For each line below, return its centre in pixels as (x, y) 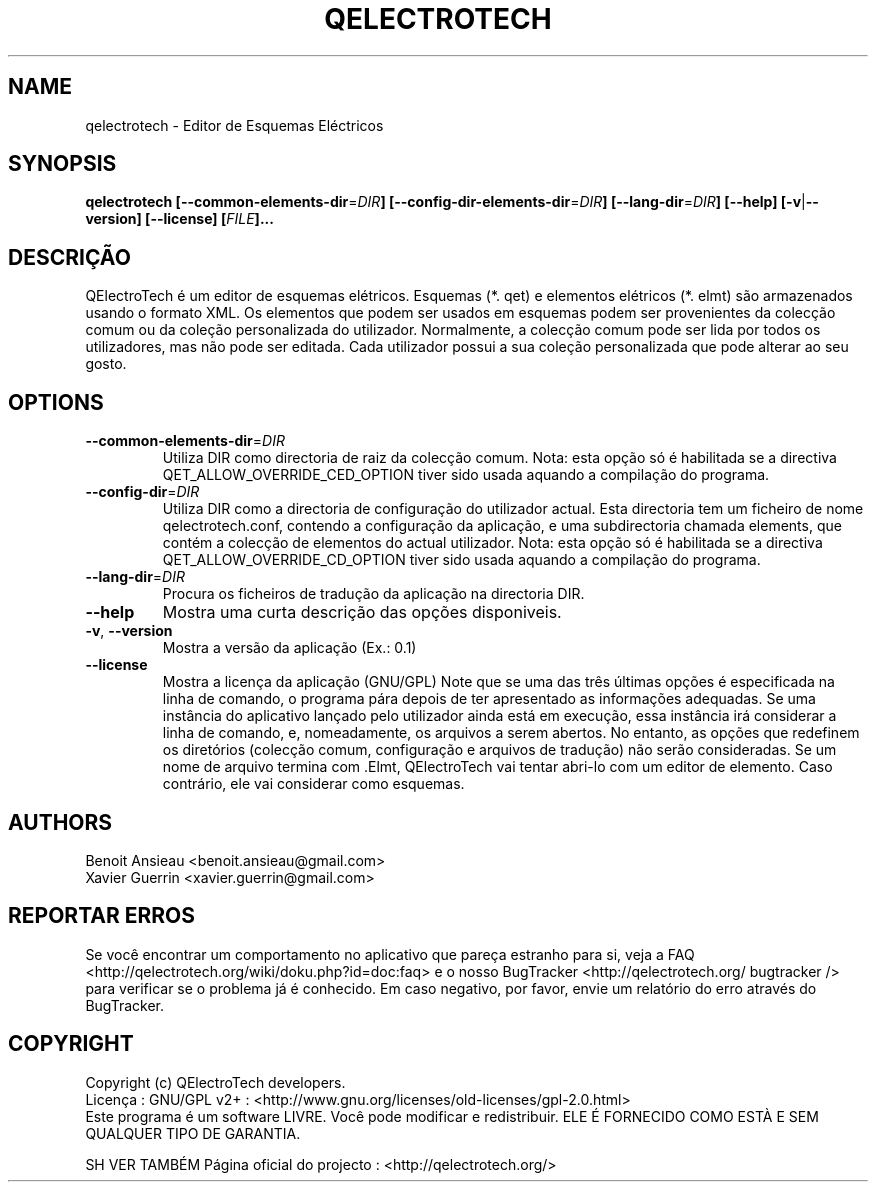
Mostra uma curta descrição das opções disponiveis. (362, 612)
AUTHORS (60, 822)
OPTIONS (56, 402)
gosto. (106, 364)
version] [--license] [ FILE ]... (179, 219)
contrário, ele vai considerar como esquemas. (313, 784)
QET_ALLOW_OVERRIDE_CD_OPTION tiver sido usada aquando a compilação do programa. (461, 560)
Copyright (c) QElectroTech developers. (215, 1082)
